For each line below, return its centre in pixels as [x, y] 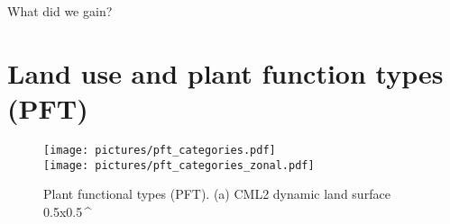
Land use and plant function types [225, 72]
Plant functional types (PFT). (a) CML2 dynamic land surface [217, 194]
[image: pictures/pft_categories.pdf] [160, 150]
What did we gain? [60, 11]
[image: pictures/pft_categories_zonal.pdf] [179, 165]
